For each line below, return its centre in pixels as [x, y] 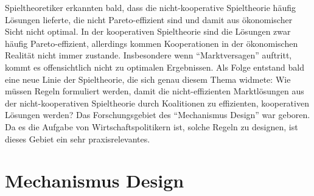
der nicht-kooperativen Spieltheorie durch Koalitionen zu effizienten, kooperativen [157, 103]
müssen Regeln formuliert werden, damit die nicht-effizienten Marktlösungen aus [155, 91]
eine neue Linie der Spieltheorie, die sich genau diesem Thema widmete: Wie [148, 79]
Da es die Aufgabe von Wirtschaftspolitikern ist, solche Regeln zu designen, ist [152, 126]
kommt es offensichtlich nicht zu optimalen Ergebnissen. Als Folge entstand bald [155, 67]
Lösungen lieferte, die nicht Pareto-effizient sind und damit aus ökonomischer [149, 19]
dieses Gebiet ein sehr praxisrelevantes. [78, 138]
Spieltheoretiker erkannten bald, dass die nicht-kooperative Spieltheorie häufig [150, 7]
